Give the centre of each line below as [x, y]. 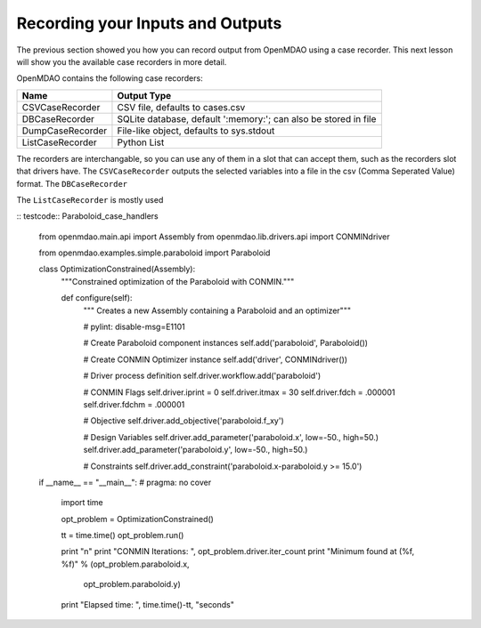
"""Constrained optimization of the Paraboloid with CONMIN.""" [178, 281]
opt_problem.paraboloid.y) [132, 584]
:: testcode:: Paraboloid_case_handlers [88, 216]
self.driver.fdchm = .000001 [134, 404]
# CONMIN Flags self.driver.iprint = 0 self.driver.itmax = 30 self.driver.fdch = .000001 [239, 392]
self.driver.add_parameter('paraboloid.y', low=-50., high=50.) [196, 450]
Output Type [144, 95]
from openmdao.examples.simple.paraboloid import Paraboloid [155, 253]
